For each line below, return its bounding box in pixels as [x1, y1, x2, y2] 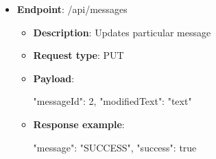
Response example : [33, 117, 125, 131]
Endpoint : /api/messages [16, 2, 128, 16]
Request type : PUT [33, 48, 124, 62]
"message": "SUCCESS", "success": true [33, 140, 197, 154]
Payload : [33, 71, 75, 85]
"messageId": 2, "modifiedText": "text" [33, 94, 192, 108]
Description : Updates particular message [33, 25, 211, 39]
